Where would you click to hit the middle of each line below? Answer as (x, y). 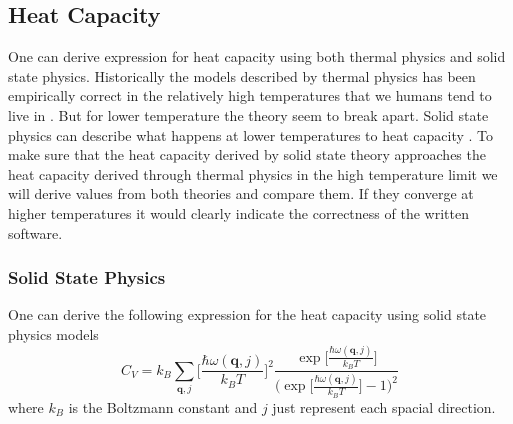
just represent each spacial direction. (384, 406)
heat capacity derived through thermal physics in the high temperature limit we (253, 173)
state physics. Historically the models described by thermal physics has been (242, 75)
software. (35, 232)
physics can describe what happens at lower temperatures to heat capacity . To (251, 134)
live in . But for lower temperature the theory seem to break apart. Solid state (248, 114)
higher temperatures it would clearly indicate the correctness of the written (238, 212)
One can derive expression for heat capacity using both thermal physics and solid (257, 56)
